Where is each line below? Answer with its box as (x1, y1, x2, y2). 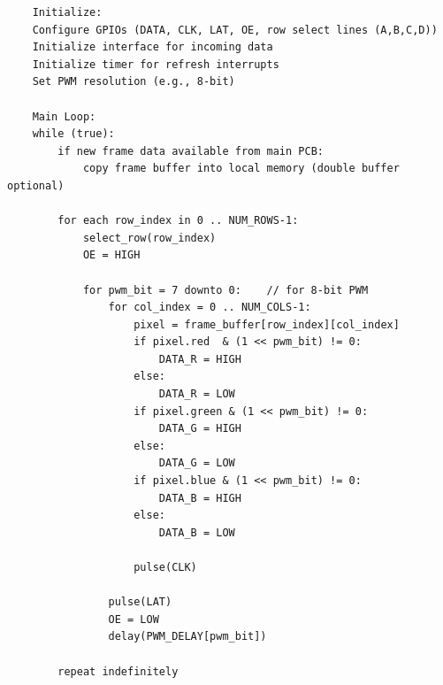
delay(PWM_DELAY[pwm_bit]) (108, 630, 267, 643)
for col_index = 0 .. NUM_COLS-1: (108, 301, 311, 314)
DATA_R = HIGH (158, 352, 241, 366)
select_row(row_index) (82, 231, 217, 244)
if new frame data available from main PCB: (57, 144, 324, 158)
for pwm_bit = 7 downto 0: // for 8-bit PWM (82, 283, 369, 296)
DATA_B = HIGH (158, 491, 241, 504)
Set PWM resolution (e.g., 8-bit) (32, 75, 235, 89)
